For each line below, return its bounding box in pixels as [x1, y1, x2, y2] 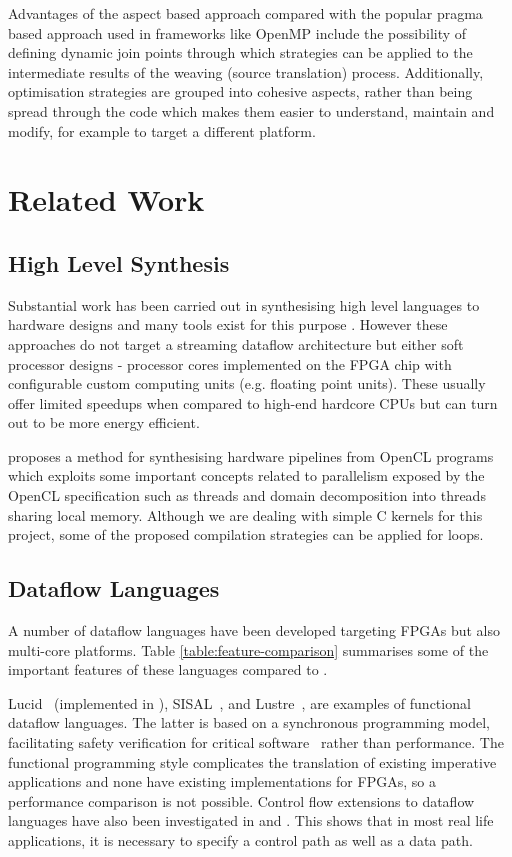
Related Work [8, 179, 205, 220]
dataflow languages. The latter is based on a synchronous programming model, [8, 712, 490, 733]
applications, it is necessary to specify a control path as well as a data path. [8, 830, 473, 850]
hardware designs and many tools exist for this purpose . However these [8, 314, 448, 335]
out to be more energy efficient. [8, 412, 200, 433]
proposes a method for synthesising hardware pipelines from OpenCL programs [8, 445, 494, 466]
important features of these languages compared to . [8, 659, 328, 680]
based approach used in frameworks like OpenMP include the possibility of [8, 22, 467, 43]
